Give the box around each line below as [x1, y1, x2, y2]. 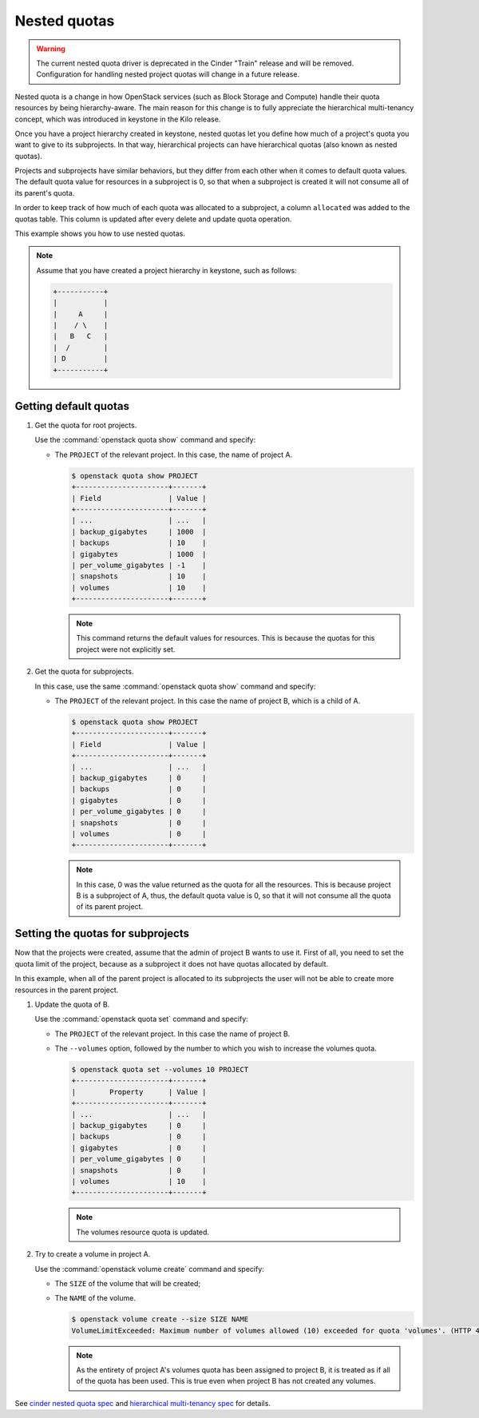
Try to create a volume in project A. [34, 1249, 151, 1259]
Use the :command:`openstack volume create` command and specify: [34, 1264, 265, 1273]
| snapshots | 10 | [71, 572, 207, 581]
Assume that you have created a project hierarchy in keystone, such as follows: [36, 265, 297, 275]
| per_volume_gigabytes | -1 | [71, 560, 207, 570]
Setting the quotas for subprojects [14, 927, 190, 940]
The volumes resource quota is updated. [76, 1227, 210, 1237]
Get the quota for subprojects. [34, 667, 134, 677]
